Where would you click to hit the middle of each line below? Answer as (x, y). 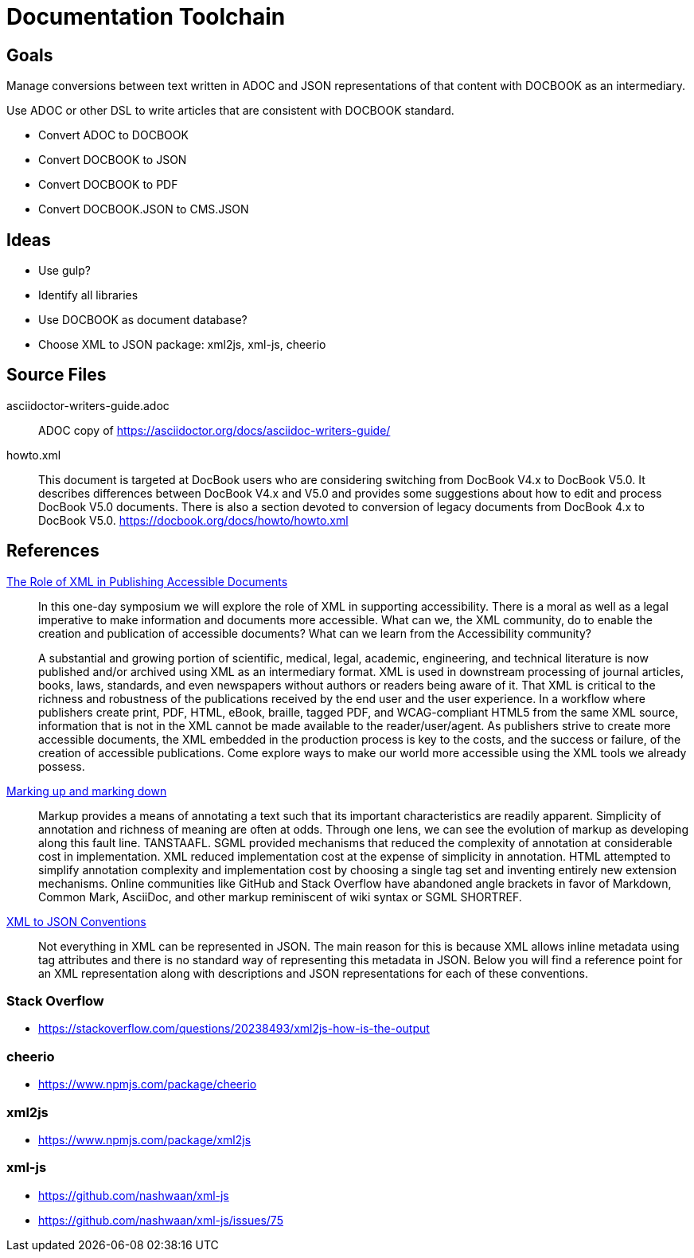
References (53, 551)
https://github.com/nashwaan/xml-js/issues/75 (161, 1220)
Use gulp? (64, 271)
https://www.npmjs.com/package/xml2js (145, 1139)
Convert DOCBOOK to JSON (113, 160)
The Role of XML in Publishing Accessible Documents (147, 581)
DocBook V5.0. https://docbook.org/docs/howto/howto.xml (193, 520)
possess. (62, 766)
